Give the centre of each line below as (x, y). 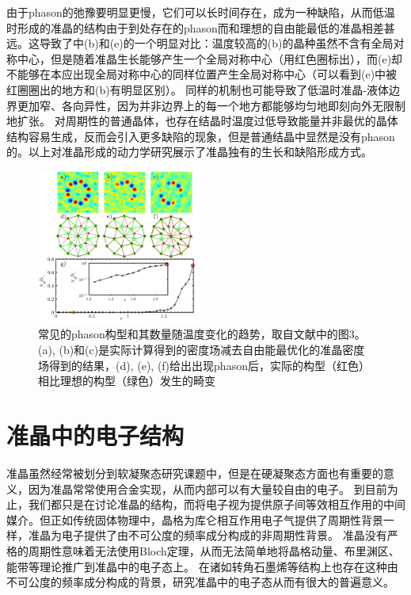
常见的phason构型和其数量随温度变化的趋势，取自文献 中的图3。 (202, 334)
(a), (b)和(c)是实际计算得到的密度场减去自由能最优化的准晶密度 (202, 350)
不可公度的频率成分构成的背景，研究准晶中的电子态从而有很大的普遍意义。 (200, 582)
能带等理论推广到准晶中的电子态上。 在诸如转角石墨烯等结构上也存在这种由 (202, 566)
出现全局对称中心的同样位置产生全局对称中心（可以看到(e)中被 (235, 74)
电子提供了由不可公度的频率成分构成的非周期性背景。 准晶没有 (224, 535)
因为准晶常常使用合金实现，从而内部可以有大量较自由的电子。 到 (196, 488)
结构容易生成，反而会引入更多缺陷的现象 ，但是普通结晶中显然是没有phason (201, 136)
